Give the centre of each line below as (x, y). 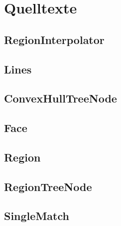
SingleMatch (37, 216)
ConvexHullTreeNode (60, 98)
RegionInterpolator (54, 39)
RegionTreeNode (48, 186)
